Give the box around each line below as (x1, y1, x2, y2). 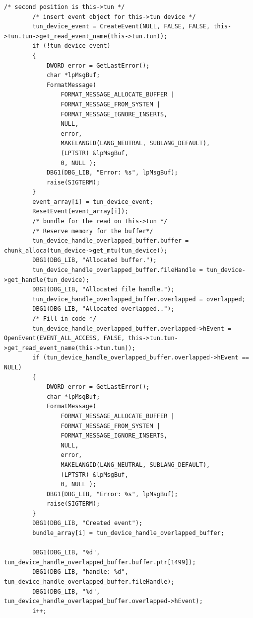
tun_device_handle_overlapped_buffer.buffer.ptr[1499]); (4, 558, 196, 566)
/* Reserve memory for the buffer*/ (32, 227, 153, 235)
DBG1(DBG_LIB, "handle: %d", (32, 568, 128, 576)
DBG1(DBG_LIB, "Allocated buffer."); (32, 257, 157, 264)
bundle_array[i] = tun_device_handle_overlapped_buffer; (32, 530, 224, 537)
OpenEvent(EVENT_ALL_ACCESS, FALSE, (4, 335, 125, 342)
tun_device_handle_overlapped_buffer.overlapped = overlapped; (32, 295, 246, 303)
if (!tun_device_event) (32, 42, 111, 50)
